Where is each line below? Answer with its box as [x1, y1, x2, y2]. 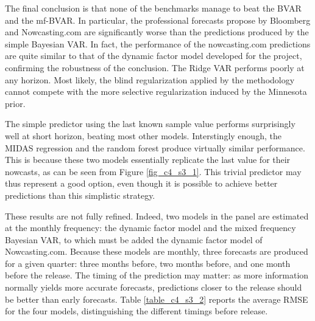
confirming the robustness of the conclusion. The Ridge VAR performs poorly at [5, 61, 305, 74]
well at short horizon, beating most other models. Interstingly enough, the [5, 129, 281, 142]
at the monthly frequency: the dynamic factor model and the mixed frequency [5, 221, 296, 234]
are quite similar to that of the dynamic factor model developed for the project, [5, 49, 302, 62]
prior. [5, 97, 26, 109]
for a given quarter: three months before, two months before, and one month [5, 257, 291, 269]
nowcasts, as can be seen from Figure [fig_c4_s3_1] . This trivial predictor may [5, 165, 302, 178]
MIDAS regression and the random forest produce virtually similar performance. [5, 141, 305, 154]
